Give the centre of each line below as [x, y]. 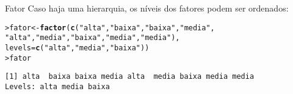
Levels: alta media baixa [57, 86]
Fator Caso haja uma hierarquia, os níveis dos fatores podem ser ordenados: [147, 8]
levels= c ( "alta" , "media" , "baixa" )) [77, 48]
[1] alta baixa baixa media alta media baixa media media [130, 77]
